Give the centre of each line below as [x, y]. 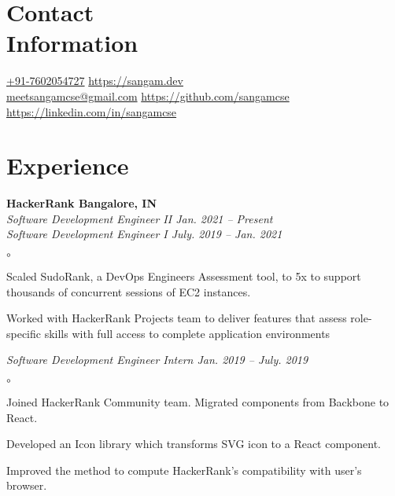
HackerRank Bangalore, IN [82, 203]
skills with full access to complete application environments [187, 333]
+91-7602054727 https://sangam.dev [95, 81]
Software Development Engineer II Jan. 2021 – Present [140, 218]
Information [72, 43]
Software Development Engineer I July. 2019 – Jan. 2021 [144, 234]
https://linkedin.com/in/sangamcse [92, 111]
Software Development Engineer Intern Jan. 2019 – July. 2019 [157, 360]
